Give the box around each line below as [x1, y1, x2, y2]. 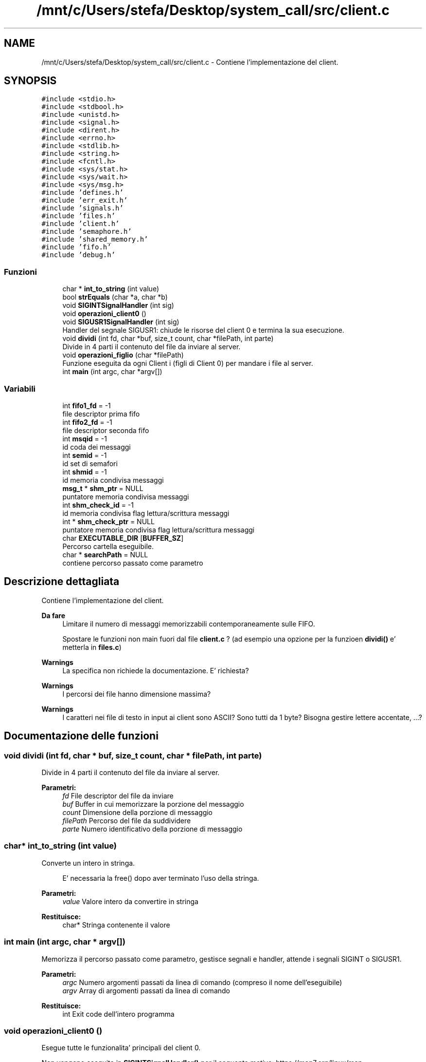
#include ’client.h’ [41, 220, 120, 228]
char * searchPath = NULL [62, 550, 148, 559]
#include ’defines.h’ [41, 189, 124, 197]
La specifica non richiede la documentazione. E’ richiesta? [62, 666, 249, 675]
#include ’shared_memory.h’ [41, 235, 148, 244]
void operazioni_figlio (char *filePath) [62, 351, 184, 360]
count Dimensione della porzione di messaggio [62, 808, 213, 816]
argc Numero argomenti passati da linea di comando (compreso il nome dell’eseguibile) [62, 978, 342, 986]
